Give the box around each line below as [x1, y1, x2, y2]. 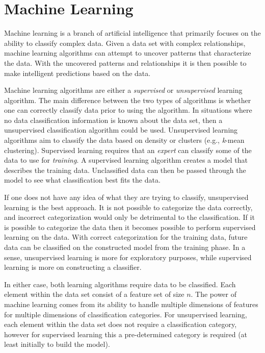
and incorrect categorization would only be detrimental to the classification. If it [4, 212, 255, 222]
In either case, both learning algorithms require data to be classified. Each [4, 279, 236, 289]
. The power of [191, 289, 237, 299]
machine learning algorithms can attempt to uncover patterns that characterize [4, 47, 251, 58]
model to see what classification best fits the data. [4, 174, 161, 185]
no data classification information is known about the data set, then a [4, 114, 223, 125]
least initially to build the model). [4, 339, 110, 349]
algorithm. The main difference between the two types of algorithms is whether [4, 94, 251, 105]
